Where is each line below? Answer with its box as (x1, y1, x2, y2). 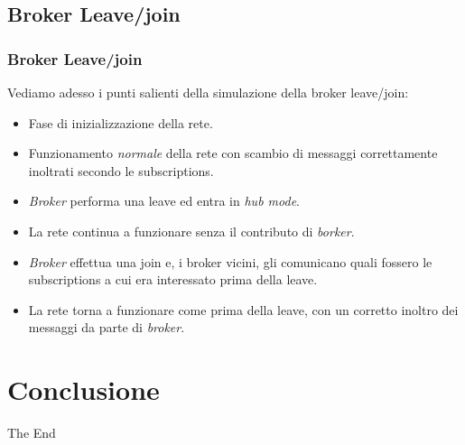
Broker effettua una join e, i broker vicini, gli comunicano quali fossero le (28, 252, 432, 271)
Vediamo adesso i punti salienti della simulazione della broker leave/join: (7, 83, 409, 101)
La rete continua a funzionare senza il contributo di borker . (28, 221, 355, 240)
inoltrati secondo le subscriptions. (28, 161, 214, 180)
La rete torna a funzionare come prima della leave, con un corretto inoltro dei (28, 300, 459, 319)
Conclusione (7, 371, 160, 408)
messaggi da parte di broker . (28, 318, 185, 337)
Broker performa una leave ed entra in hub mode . (28, 191, 300, 210)
